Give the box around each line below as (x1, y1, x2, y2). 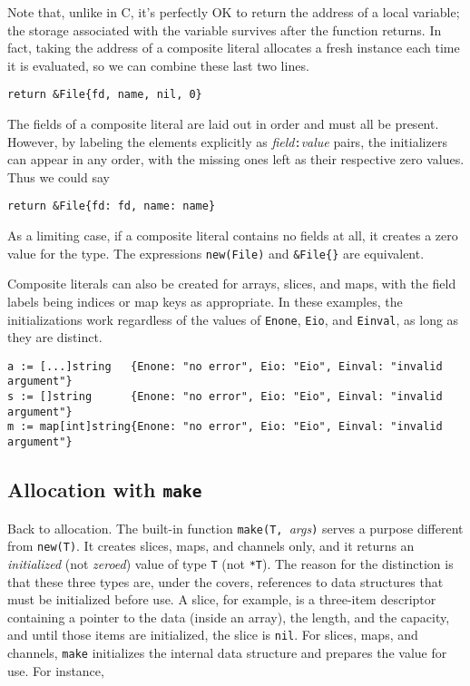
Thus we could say (7, 167, 110, 186)
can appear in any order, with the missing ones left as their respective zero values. (7, 150, 465, 169)
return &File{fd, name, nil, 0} (7, 88, 202, 102)
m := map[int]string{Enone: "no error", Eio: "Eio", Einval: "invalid (7, 420, 443, 434)
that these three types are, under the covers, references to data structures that (7, 572, 444, 591)
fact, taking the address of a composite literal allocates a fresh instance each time (7, 38, 460, 57)
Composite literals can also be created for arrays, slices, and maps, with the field (7, 274, 456, 293)
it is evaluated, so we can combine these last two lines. (7, 55, 309, 74)
